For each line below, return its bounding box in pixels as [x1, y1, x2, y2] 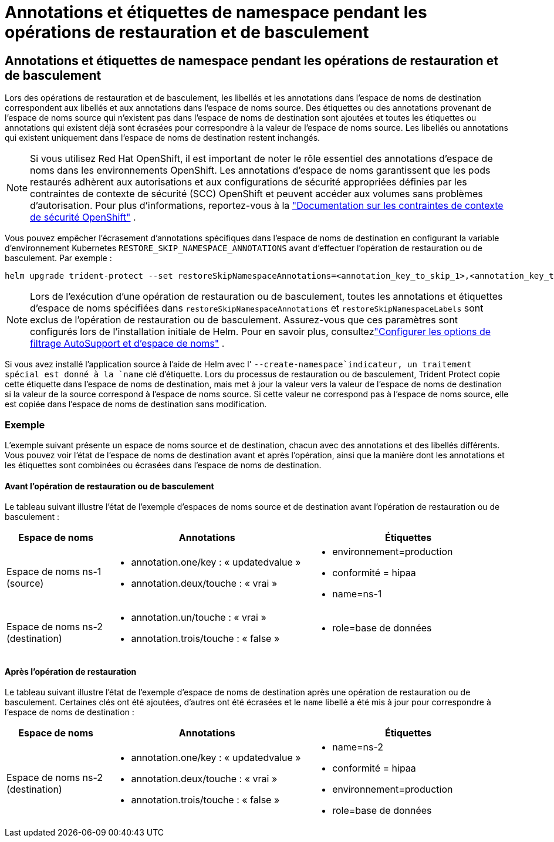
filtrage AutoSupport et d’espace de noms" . [30, 337, 225, 350]
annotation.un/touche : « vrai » [131, 611, 266, 624]
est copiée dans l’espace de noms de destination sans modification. [5, 399, 267, 410]
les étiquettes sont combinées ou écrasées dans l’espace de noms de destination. [5, 459, 322, 470]
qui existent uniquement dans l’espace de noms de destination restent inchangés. [5, 133, 320, 143]
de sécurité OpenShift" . [30, 211, 136, 224]
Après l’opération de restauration [5, 666, 137, 677]
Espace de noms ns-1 [6, 566, 102, 578]
